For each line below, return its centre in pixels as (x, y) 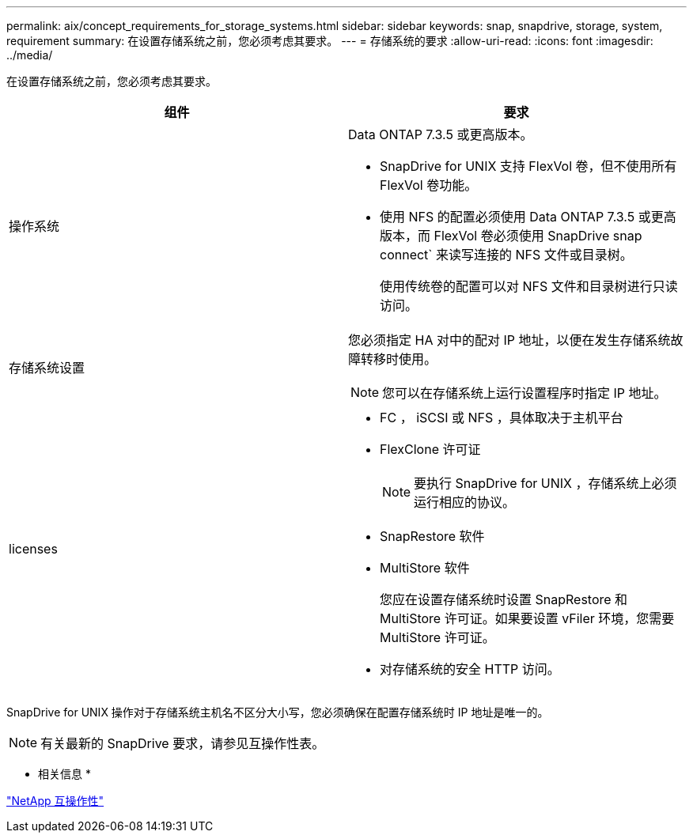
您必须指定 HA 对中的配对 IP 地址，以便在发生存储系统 (509, 340)
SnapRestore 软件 (432, 536)
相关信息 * (64, 774)
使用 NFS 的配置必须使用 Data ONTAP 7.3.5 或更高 (528, 217)
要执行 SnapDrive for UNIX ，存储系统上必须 (545, 483)
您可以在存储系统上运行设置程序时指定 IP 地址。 (524, 393)
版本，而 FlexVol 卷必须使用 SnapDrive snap (511, 236)
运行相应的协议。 (465, 502)
